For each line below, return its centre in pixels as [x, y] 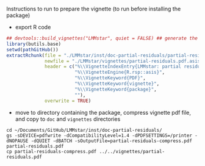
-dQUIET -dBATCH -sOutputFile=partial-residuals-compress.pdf [111, 141]
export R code [33, 27]
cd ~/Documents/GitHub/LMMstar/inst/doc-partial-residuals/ [85, 130]
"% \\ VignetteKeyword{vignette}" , [117, 84]
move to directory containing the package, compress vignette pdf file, [103, 112]
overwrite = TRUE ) [68, 101]
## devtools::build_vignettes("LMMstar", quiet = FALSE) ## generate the [102, 38]
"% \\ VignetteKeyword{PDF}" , [110, 78]
